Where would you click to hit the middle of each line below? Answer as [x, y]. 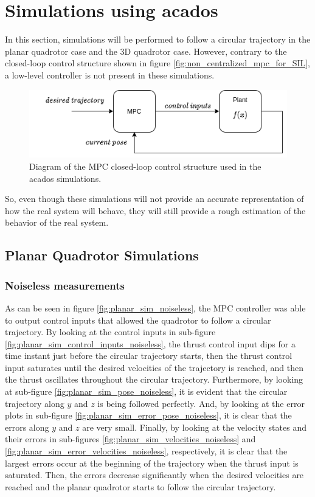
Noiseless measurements [65, 285]
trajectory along [35, 403]
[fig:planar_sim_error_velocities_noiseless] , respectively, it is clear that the [146, 451]
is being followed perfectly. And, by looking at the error [201, 403]
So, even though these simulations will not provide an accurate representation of [154, 199]
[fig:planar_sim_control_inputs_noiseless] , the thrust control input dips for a [150, 343]
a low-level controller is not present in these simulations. [110, 75]
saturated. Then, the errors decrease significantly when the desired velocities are [154, 475]
